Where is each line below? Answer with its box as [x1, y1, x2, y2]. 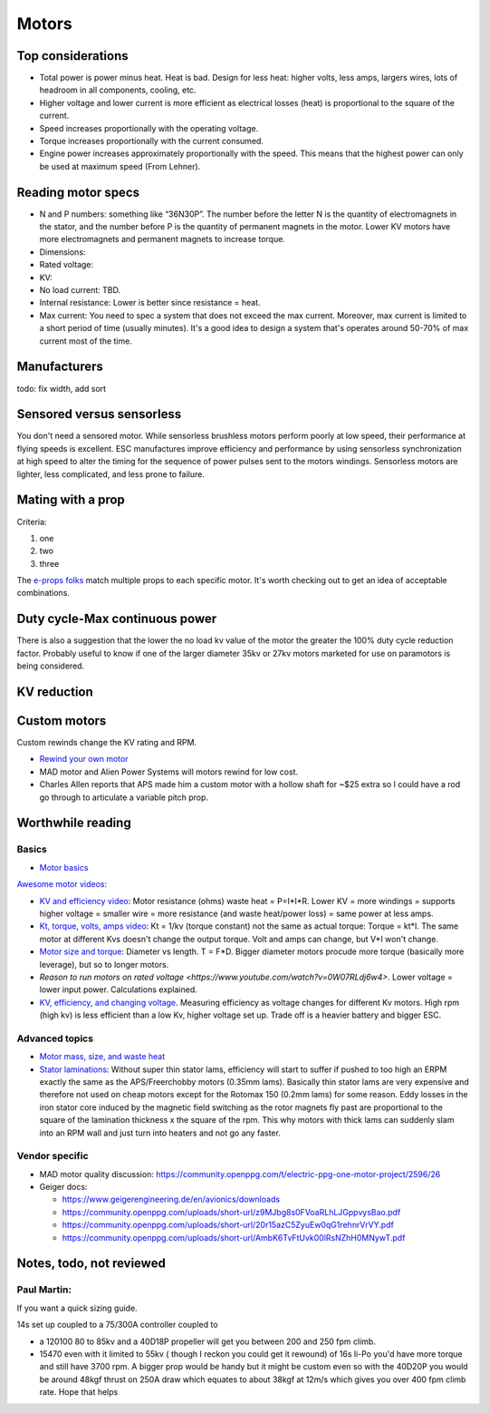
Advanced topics [16, 1032, 94, 1045]
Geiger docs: [39, 1182, 88, 1193]
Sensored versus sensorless [16, 406, 182, 422]
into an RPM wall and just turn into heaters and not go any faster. [39, 1127, 281, 1138]
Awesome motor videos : [16, 879, 108, 890]
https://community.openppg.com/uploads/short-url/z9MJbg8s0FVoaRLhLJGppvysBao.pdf [62, 1206, 401, 1217]
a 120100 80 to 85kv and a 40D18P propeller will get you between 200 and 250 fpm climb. [39, 1336, 376, 1347]
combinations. [16, 588, 70, 599]
